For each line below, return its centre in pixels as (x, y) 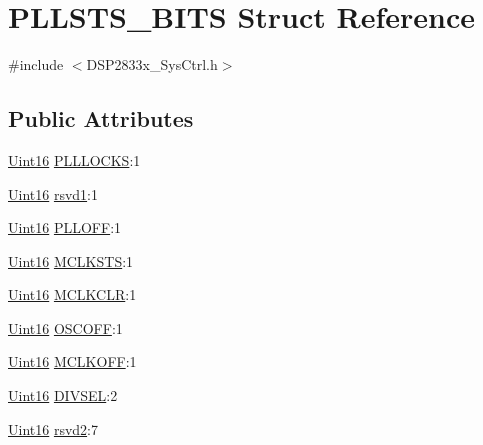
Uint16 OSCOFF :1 (65, 327)
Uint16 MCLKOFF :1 (72, 361)
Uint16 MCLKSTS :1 (71, 260)
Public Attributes (101, 118)
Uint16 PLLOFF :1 (65, 227)
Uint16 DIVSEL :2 (63, 395)
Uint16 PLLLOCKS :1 (74, 159)
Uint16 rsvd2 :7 (53, 428)
